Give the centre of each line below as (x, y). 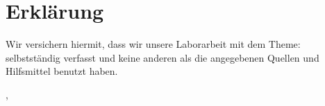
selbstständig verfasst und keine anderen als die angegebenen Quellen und (162, 57)
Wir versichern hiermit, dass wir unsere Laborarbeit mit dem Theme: (153, 44)
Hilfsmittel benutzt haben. (62, 71)
